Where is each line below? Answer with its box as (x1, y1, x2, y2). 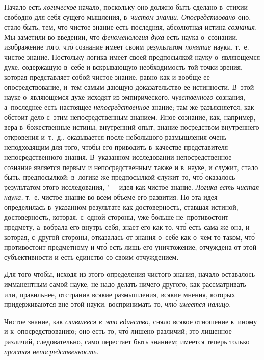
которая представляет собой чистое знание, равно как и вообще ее (4, 71, 210, 82)
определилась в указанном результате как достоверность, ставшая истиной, (4, 201, 239, 212)
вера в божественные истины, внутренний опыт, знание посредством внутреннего (4, 122, 259, 132)
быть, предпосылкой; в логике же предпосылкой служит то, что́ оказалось (4, 172, 235, 182)
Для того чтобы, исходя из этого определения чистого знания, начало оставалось (4, 269, 255, 279)
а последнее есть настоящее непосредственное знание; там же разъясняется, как (4, 101, 254, 112)
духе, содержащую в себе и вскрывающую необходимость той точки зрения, (4, 61, 243, 72)
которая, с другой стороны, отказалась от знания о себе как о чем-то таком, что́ (4, 231, 255, 242)
